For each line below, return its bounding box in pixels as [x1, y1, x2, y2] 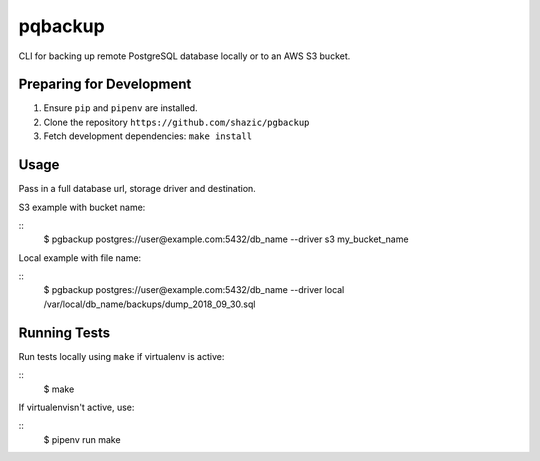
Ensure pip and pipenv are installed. [43, 102, 199, 114]
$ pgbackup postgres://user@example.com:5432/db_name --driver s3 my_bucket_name [43, 233, 409, 245]
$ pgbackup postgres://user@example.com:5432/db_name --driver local [43, 284, 345, 296]
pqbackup [18, 15, 105, 37]
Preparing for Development [18, 76, 192, 93]
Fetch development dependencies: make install [43, 130, 253, 142]
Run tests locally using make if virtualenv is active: [18, 350, 225, 362]
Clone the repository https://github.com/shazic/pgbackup [43, 116, 310, 128]
